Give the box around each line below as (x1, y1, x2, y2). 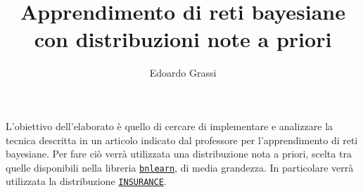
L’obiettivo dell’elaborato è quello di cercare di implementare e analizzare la (6, 118, 333, 133)
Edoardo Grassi (149, 65, 217, 80)
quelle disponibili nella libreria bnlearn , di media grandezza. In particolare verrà (6, 160, 354, 174)
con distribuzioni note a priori (34, 25, 332, 53)
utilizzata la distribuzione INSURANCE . (6, 174, 167, 188)
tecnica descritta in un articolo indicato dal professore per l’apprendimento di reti (6, 132, 358, 147)
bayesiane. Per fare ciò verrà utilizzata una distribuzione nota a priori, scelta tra (6, 146, 352, 161)
